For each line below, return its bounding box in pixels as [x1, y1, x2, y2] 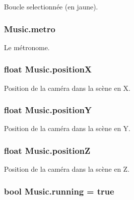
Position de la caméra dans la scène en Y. [4, 123, 131, 133]
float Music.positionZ [4, 144, 91, 156]
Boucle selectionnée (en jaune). [4, 1, 98, 11]
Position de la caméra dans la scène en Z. [4, 164, 130, 174]
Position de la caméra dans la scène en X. [4, 82, 131, 93]
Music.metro [4, 22, 56, 35]
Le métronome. [4, 42, 50, 52]
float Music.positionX [4, 63, 92, 75]
